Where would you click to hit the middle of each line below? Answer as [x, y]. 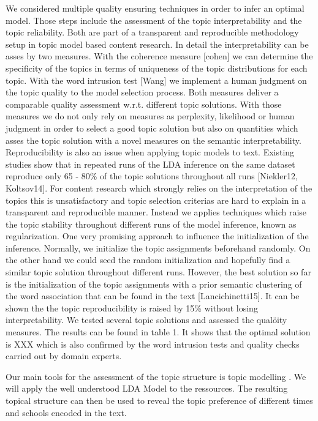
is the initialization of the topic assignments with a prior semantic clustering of [154, 284]
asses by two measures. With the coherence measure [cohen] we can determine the [159, 56]
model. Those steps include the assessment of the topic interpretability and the [154, 20]
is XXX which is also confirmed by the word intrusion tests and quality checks [153, 344]
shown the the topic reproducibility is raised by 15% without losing [132, 307]
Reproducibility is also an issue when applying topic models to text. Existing [150, 152]
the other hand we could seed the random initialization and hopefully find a [148, 260]
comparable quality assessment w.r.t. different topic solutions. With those [144, 104]
